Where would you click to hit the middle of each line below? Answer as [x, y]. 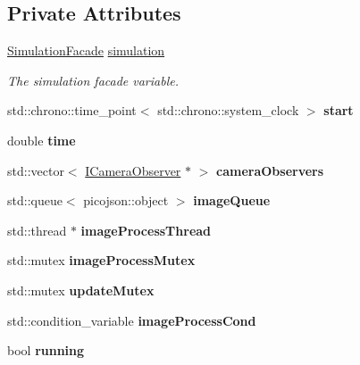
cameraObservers [270, 170]
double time [42, 140]
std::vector [36, 170]
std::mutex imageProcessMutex [101, 260]
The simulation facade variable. [93, 80]
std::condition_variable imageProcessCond [132, 320]
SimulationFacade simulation [86, 50]
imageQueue [232, 200]
